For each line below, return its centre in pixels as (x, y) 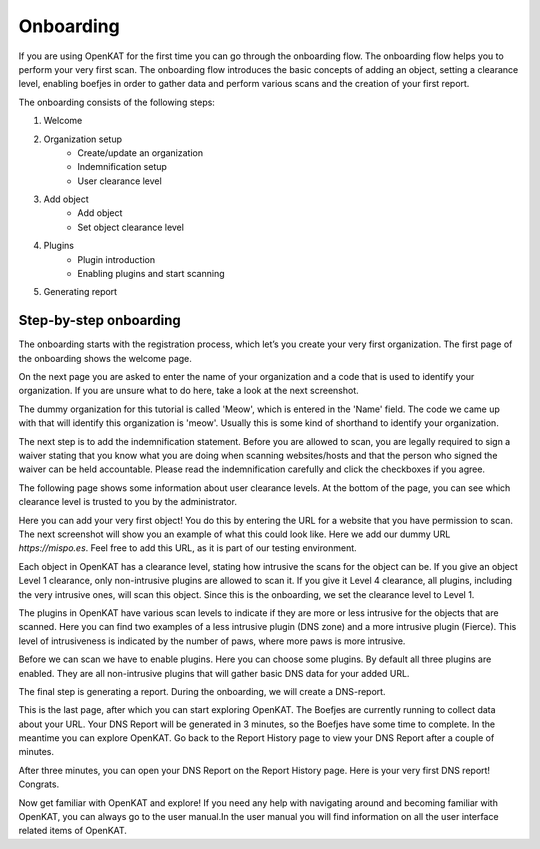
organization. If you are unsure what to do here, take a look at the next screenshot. (188, 391)
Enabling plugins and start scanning (151, 274)
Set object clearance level (131, 227)
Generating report (80, 292)
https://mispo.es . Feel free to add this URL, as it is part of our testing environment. (187, 548)
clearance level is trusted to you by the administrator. (127, 502)
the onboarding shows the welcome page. (105, 358)
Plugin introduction (116, 259)
